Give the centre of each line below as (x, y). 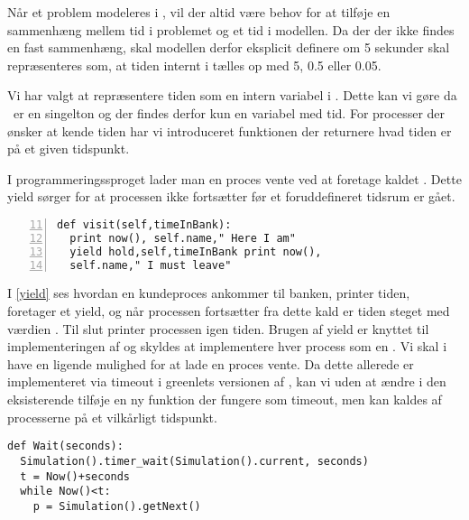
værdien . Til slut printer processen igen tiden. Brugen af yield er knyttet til (218, 328)
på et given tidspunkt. (69, 149)
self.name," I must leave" (151, 265)
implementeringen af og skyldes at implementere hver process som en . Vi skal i (227, 346)
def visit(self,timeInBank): (144, 224)
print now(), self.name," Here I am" (183, 238)
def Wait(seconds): (65, 446)
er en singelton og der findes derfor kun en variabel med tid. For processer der (229, 112)
